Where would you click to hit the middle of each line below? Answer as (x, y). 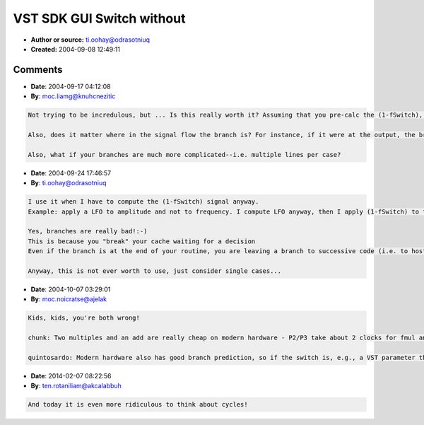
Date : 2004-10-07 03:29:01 (71, 289)
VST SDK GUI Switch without (99, 18)
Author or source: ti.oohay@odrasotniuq (90, 40)
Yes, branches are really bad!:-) (88, 231)
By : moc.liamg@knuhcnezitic (73, 96)
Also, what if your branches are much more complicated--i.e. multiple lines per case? (184, 155)
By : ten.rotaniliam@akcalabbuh (76, 386)
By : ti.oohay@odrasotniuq (69, 183)
